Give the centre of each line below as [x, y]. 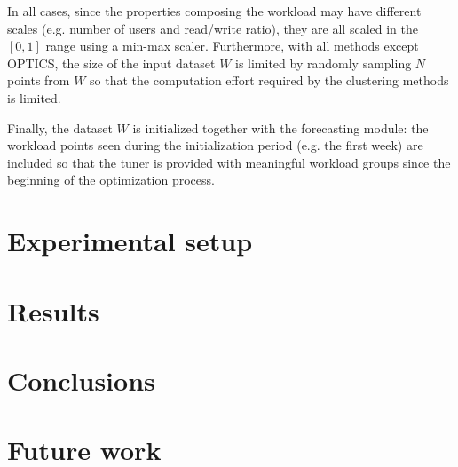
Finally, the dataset [60, 127]
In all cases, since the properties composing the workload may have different [214, 11]
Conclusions [81, 380]
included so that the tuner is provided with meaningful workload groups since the [229, 162]
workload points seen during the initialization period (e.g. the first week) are [215, 145]
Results [53, 310]
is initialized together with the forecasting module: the [280, 127]
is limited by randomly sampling [324, 63]
